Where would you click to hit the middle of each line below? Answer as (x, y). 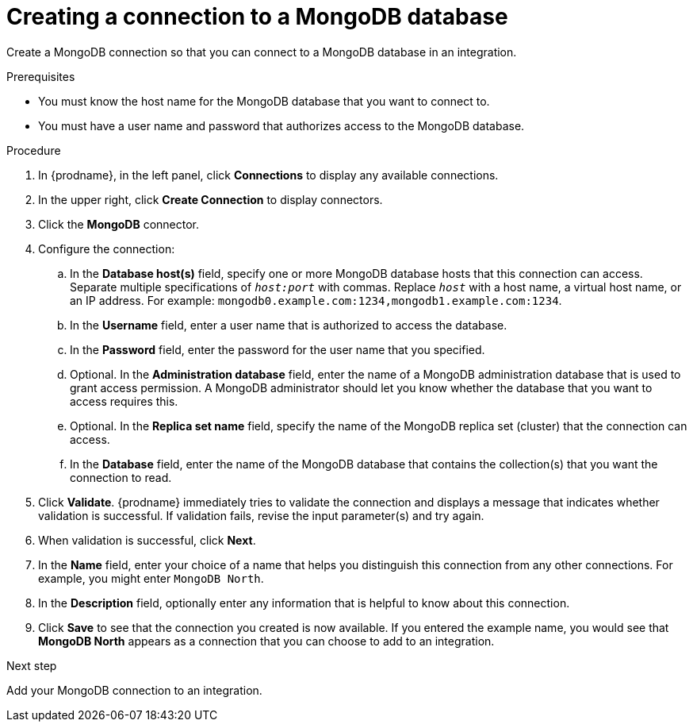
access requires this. (124, 401)
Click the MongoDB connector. (119, 224)
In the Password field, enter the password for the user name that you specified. (278, 349)
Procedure (34, 150)
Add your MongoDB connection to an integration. (134, 690)
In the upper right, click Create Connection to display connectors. (211, 199)
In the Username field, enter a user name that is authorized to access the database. (289, 325)
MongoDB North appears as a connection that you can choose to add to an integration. (266, 641)
